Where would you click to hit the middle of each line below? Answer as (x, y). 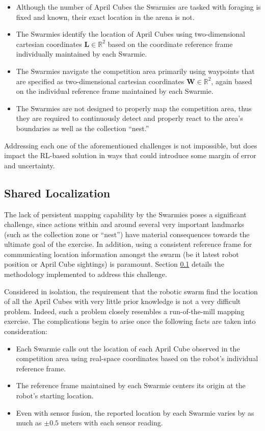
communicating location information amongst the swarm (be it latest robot (122, 254)
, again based (232, 81)
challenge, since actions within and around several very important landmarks (124, 224)
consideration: (26, 331)
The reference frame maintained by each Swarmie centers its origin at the (131, 385)
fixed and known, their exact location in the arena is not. (105, 17)
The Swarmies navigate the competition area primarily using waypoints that (135, 71)
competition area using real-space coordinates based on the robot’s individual (137, 358)
